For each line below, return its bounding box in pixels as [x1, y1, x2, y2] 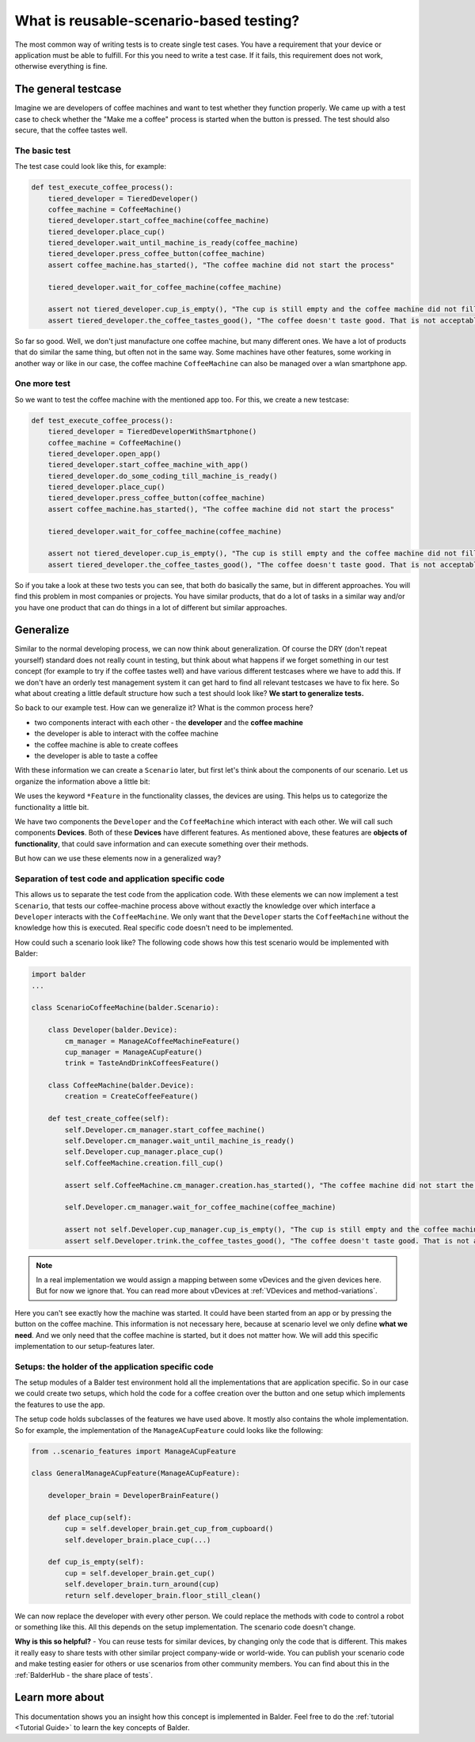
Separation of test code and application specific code [14, 873, 225, 884]
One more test [14, 378, 70, 389]
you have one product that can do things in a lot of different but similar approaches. [14, 602, 288, 612]
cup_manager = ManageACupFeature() [64, 1047, 203, 1056]
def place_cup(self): [47, 1513, 132, 1522]
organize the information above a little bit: [14, 777, 150, 786]
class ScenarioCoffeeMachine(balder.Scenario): [31, 1003, 219, 1012]
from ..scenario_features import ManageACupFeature [31, 1446, 237, 1456]
